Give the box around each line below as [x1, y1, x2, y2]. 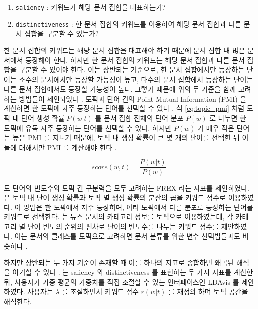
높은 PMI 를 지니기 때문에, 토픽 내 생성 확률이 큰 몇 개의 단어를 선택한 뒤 [12, 132, 240, 143]
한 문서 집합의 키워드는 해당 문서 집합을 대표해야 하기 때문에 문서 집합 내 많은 [4, 45, 245, 55]
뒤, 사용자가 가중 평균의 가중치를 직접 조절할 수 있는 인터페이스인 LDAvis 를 [4, 276, 239, 287]
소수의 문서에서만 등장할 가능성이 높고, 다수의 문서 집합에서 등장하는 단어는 [19, 74, 253, 84]
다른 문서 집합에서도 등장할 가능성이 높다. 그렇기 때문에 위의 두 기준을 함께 [4, 84, 236, 94]
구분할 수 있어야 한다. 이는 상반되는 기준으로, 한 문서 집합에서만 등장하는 [19, 64, 245, 75]
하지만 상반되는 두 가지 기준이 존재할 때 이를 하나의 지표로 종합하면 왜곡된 [4, 257, 234, 267]
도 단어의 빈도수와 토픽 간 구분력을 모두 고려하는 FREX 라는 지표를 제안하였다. [4, 182, 249, 193]
